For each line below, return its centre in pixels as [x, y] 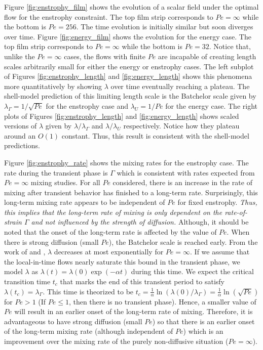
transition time [27, 281]
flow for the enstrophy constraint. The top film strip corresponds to [109, 16]
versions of [21, 126]
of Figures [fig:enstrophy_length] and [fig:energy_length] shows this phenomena [128, 76]
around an [20, 135]
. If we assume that [220, 252]
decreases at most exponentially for [109, 252]
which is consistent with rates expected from [186, 172]
